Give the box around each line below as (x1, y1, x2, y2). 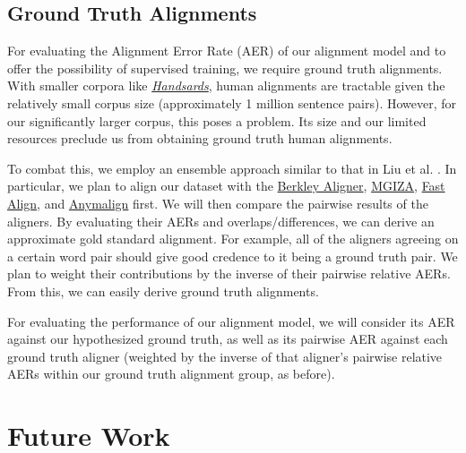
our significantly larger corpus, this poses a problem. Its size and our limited (7, 111, 427, 130)
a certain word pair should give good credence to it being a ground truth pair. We (7, 246, 458, 265)
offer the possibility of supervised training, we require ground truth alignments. (7, 58, 443, 77)
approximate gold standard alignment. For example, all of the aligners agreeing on (7, 229, 459, 248)
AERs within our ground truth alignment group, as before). (7, 364, 335, 383)
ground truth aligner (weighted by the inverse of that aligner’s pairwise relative (7, 346, 443, 365)
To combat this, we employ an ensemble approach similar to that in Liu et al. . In (7, 158, 457, 177)
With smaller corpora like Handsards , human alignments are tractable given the (7, 76, 445, 95)
